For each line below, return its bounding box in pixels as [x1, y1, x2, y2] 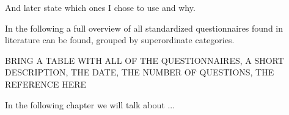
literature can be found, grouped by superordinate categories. [5, 33, 235, 46]
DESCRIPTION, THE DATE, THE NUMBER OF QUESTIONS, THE [5, 66, 274, 78]
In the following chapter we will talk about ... [5, 98, 175, 111]
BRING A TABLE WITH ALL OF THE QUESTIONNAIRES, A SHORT [5, 54, 284, 66]
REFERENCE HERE [5, 77, 87, 90]
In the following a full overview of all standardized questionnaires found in [5, 21, 284, 34]
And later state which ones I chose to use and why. [5, 1, 196, 13]
